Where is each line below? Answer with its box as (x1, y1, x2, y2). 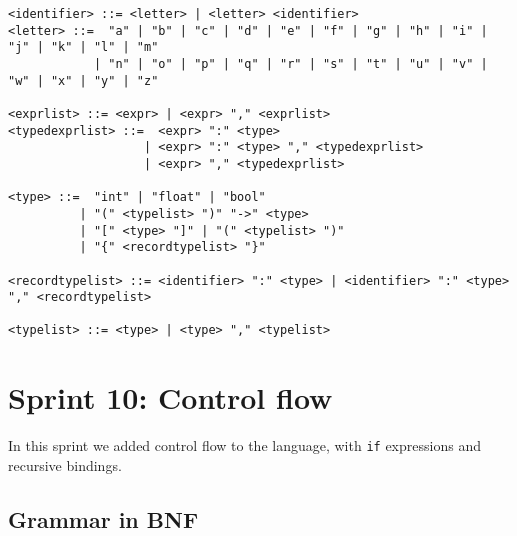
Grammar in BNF (8, 503, 199, 534)
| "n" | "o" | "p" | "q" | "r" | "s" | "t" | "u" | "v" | (93, 56, 488, 71)
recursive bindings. (8, 454, 122, 475)
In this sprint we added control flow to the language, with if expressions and (8, 435, 481, 456)
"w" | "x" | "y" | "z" (8, 73, 159, 88)
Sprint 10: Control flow (8, 377, 333, 418)
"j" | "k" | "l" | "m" (8, 40, 159, 55)
